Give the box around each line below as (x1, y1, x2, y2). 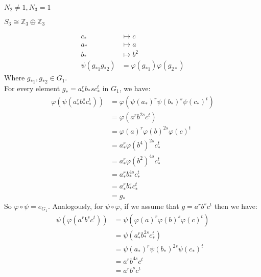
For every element (4, 82, 60, 93)
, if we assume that (120, 200, 179, 211)
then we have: (214, 200, 257, 211)
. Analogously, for (48, 200, 103, 211)
